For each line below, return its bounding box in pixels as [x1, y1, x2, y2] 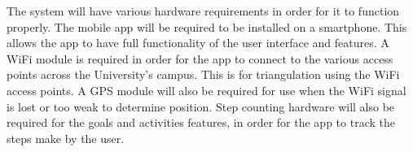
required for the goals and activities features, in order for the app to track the [7, 114, 395, 131]
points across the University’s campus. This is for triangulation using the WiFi [7, 66, 400, 83]
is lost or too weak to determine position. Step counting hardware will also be [7, 98, 395, 115]
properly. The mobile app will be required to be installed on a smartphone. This [7, 18, 407, 35]
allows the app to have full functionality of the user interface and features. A [7, 34, 389, 51]
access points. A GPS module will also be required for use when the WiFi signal [7, 81, 406, 98]
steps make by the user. [7, 129, 125, 146]
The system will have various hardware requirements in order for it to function [7, 2, 400, 19]
